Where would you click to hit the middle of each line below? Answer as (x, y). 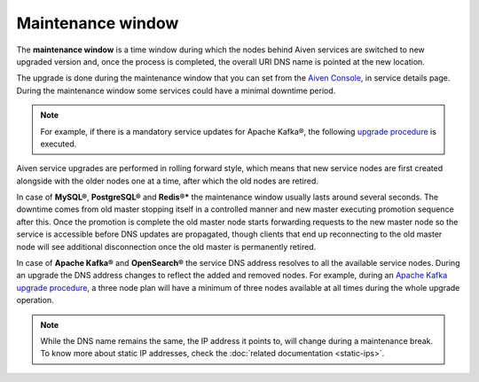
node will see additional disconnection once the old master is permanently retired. (166, 246)
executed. (59, 144)
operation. (35, 300)
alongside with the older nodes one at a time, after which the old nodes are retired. (167, 181)
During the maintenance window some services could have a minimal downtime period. (176, 90)
